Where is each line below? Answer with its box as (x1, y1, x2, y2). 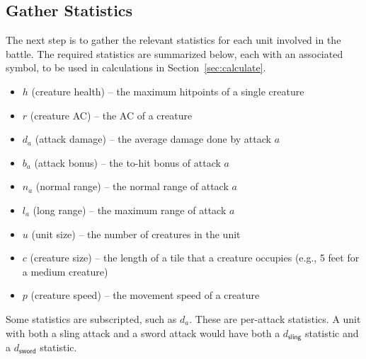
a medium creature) (22, 264, 108, 278)
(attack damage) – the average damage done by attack (35, 131, 271, 146)
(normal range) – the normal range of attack (35, 179, 229, 194)
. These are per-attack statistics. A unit (189, 311, 361, 326)
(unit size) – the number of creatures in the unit (31, 226, 241, 241)
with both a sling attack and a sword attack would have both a (6, 325, 280, 340)
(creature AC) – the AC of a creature (30, 107, 193, 122)
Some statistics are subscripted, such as (6, 311, 177, 326)
